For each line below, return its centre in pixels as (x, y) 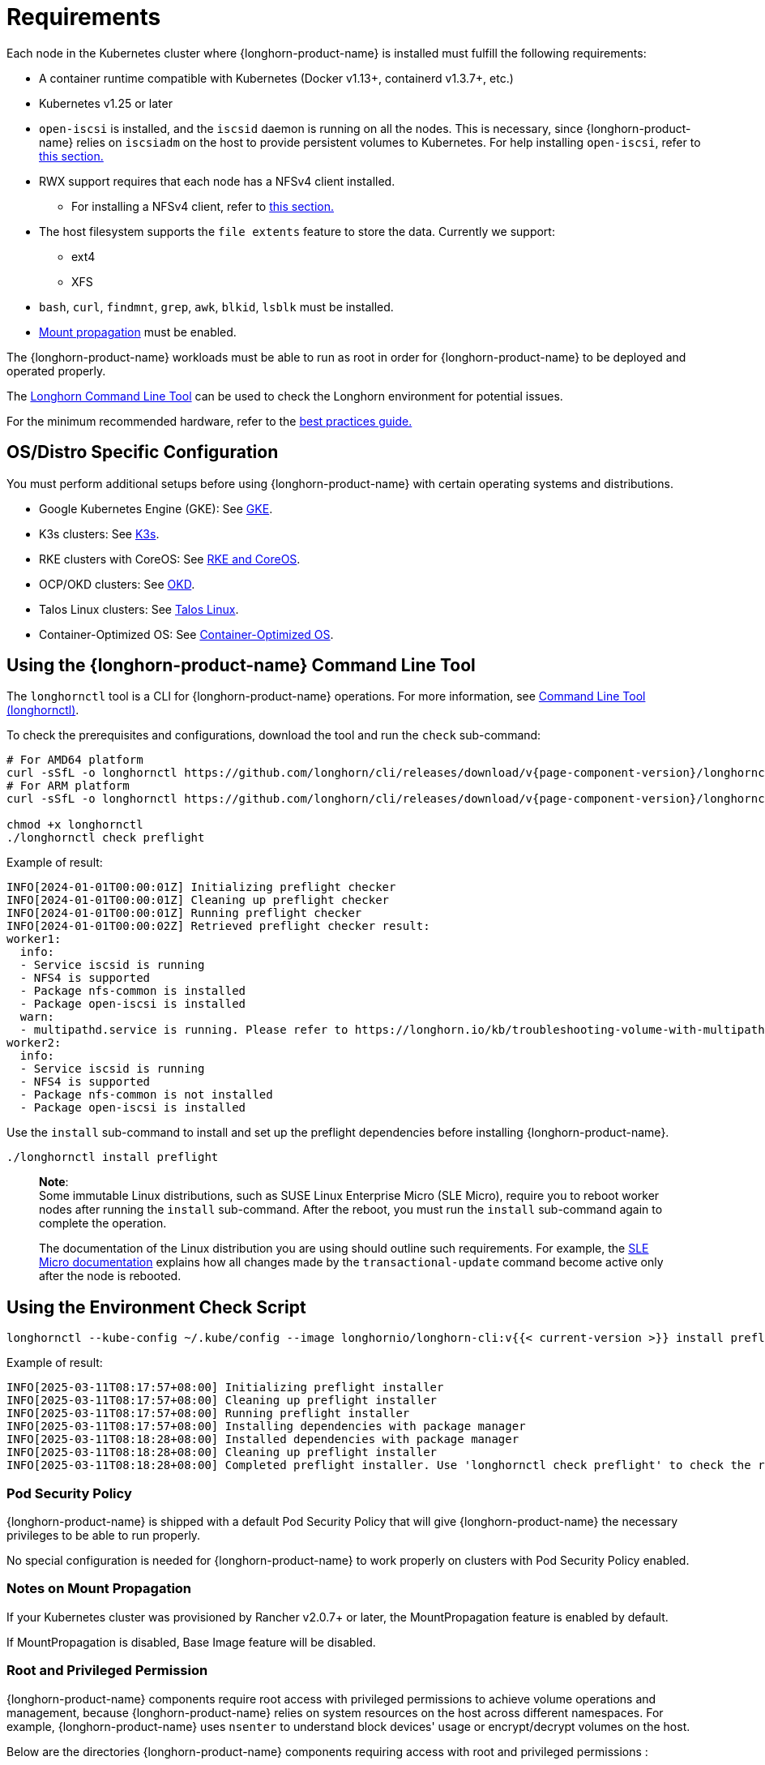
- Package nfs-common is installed (133, 991)
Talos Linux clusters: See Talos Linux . (139, 609)
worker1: (34, 939)
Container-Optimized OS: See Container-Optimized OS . (186, 634)
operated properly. (56, 371)
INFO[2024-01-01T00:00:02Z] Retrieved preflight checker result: (218, 926)
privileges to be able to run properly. (104, 1536)
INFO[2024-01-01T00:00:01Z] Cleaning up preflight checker (198, 900)
